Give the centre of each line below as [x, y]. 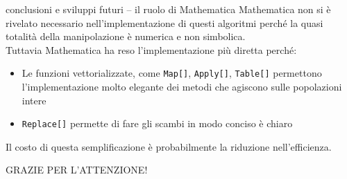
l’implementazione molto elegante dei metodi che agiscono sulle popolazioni [182, 87]
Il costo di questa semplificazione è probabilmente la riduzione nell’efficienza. [169, 146]
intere [34, 100]
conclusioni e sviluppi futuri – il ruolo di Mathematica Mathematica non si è [168, 9]
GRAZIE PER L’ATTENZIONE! [77, 170]
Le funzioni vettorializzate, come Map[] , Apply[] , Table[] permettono [172, 73]
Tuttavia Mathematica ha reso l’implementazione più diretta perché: [151, 49]
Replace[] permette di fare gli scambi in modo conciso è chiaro [157, 123]
